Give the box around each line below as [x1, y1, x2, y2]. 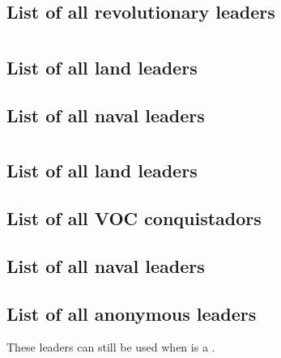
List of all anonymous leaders [6, 300, 257, 326]
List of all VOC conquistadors [6, 206, 262, 231]
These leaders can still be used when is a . [6, 339, 215, 356]
